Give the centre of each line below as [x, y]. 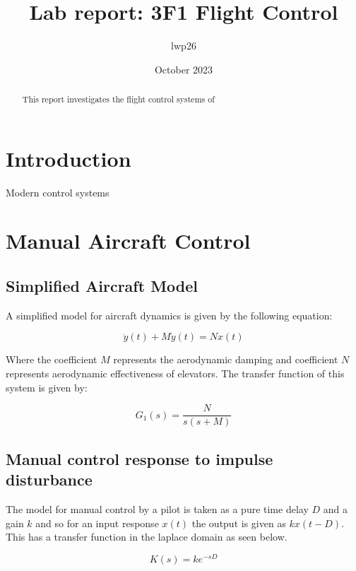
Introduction [69, 158]
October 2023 [184, 69]
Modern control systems [58, 192]
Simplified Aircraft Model [102, 286]
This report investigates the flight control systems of [118, 99]
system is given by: [47, 387]
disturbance [49, 479]
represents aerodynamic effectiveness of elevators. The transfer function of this [175, 373]
